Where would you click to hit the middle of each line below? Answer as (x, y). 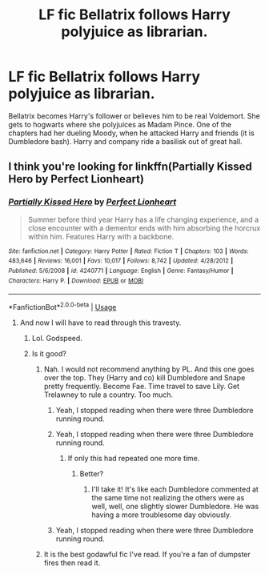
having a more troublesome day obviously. (162, 515)
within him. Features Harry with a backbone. (101, 236)
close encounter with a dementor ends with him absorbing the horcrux (144, 228)
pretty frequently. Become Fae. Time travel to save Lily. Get (142, 386)
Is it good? (49, 353)
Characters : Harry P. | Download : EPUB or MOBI (76, 281)
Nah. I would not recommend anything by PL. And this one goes (149, 369)
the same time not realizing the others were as (168, 497)
